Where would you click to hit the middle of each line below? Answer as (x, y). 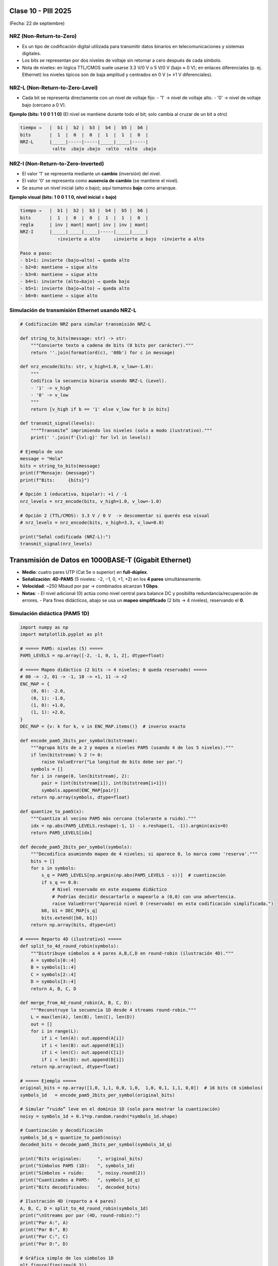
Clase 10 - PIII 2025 (41, 11)
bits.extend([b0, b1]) (70, 918)
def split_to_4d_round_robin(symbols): (69, 946)
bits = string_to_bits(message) (60, 466)
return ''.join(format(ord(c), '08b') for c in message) (103, 352)
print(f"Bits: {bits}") (55, 480)
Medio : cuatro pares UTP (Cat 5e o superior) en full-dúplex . (85, 572)
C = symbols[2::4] (53, 974)
